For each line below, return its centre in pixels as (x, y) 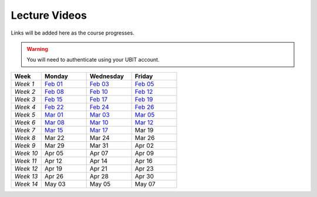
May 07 (145, 184)
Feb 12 (144, 91)
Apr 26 (54, 176)
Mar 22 (54, 138)
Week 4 (25, 107)
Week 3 (25, 99)
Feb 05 (144, 84)
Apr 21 (99, 168)
